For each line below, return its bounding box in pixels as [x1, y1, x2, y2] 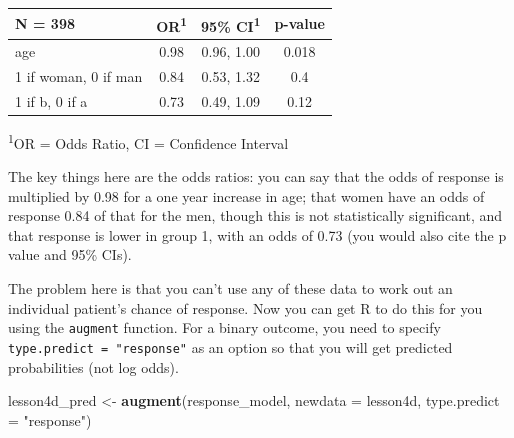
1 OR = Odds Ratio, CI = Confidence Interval [8, 129, 289, 153]
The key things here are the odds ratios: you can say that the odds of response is [8, 166, 504, 187]
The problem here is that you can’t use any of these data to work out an [8, 278, 453, 298]
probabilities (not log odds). [8, 356, 179, 377]
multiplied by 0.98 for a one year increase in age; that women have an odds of [8, 185, 485, 206]
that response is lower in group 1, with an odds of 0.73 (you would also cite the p [8, 224, 507, 245]
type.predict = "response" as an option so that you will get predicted [8, 336, 453, 357]
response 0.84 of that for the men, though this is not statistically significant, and [8, 205, 503, 226]
